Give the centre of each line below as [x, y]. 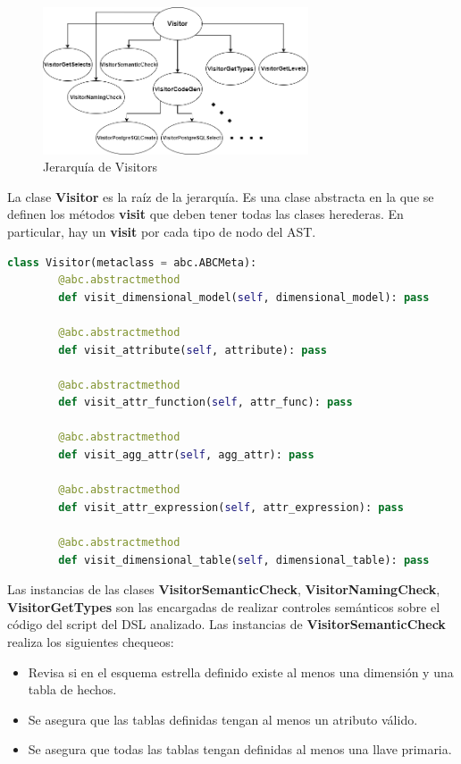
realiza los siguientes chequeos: [91, 642]
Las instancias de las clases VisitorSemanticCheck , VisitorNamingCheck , [224, 589]
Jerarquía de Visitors [101, 167]
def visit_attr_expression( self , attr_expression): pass [231, 507]
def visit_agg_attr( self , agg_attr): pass [186, 455]
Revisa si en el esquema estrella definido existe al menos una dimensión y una [241, 672]
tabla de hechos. [72, 689]
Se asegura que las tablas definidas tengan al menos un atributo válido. [223, 719]
